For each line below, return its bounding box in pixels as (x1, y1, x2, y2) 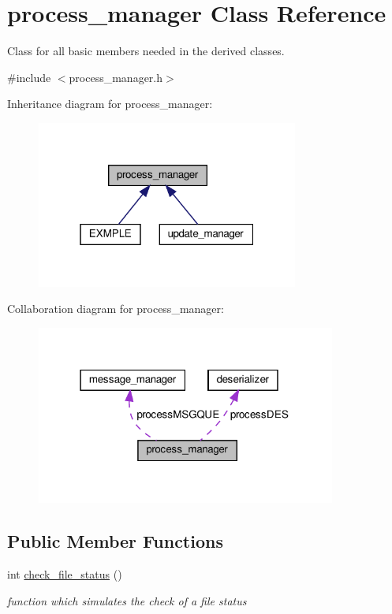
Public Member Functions (7, 529, 223, 553)
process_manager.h (69, 69, 163, 85)
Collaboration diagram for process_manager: (7, 300, 224, 317)
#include (7, 69, 51, 85)
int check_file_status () (7, 566, 122, 582)
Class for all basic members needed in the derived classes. (7, 43, 285, 59)
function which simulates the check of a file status (7, 592, 247, 608)
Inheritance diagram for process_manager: (7, 95, 213, 112)
